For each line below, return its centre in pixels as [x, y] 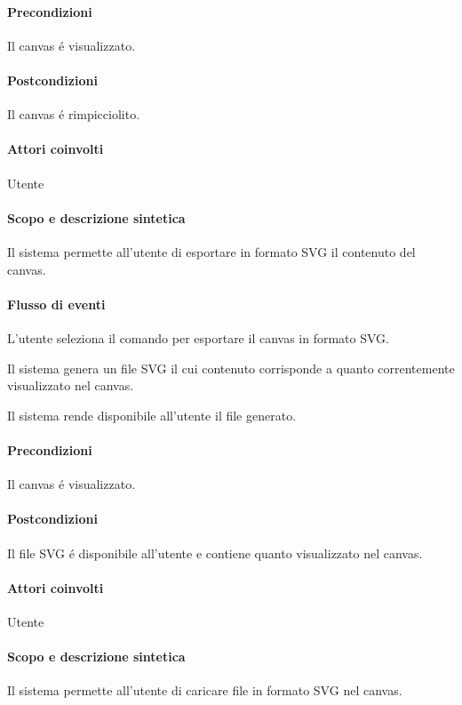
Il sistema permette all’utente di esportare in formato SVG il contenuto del [211, 251]
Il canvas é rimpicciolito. [74, 114]
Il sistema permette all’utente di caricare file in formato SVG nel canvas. [205, 690]
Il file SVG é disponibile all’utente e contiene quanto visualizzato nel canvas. [215, 553]
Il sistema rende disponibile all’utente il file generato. [152, 415]
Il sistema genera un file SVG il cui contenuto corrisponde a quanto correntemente [231, 368]
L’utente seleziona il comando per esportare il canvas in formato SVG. [198, 337]
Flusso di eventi [56, 304]
